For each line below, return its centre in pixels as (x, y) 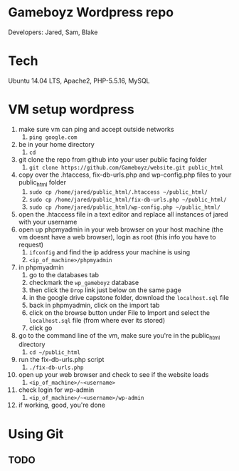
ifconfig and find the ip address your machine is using (110, 252)
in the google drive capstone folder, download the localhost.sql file (129, 297)
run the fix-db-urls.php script (61, 360)
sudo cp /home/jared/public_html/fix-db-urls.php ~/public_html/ (128, 200)
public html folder (42, 183)
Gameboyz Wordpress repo (91, 12)
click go (41, 328)
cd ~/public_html (55, 353)
